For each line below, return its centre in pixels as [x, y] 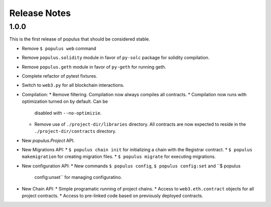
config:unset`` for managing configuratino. [78, 177]
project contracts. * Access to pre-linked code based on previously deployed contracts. [112, 196]
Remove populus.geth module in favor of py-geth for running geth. [94, 67]
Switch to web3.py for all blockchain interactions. [73, 85]
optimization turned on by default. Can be [65, 101]
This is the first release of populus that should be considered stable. [80, 39]
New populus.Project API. [48, 140]
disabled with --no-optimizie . [68, 113]
